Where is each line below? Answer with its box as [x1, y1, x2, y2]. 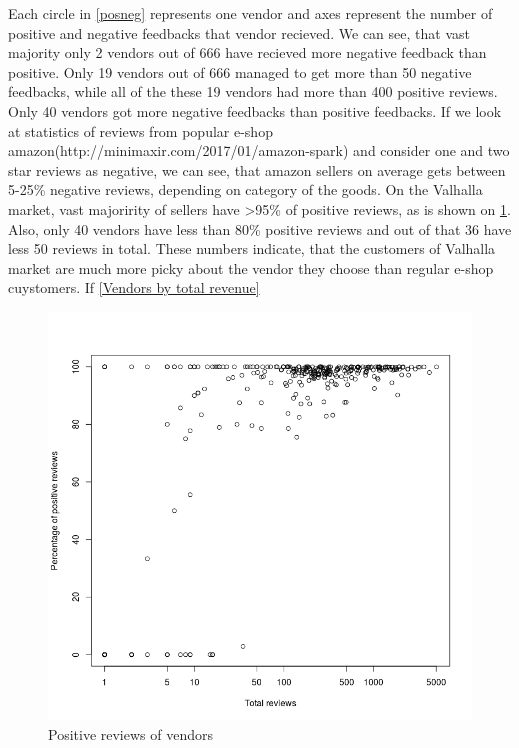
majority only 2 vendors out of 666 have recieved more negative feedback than [8, 42, 487, 63]
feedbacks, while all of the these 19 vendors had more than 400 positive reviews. [8, 81, 498, 102]
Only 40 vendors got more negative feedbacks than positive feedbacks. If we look [8, 100, 502, 121]
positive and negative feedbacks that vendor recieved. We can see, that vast [8, 22, 470, 43]
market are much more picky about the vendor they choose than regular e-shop [8, 257, 494, 278]
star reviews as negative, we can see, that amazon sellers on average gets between [8, 159, 506, 180]
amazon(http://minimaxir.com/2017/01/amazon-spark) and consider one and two [8, 140, 510, 161]
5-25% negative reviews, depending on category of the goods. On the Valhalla [8, 179, 483, 200]
